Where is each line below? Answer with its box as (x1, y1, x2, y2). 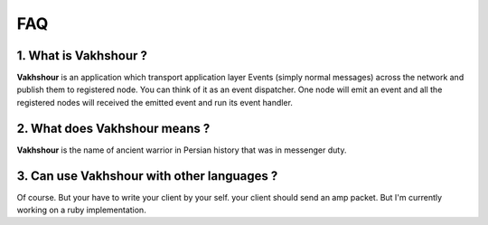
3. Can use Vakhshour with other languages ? (16, 168, 278, 183)
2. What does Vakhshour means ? (16, 120, 211, 136)
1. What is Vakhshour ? (16, 48, 148, 63)
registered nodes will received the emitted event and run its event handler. (16, 97, 294, 108)
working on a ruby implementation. (16, 204, 146, 216)
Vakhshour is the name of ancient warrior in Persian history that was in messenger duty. (16, 145, 347, 155)
